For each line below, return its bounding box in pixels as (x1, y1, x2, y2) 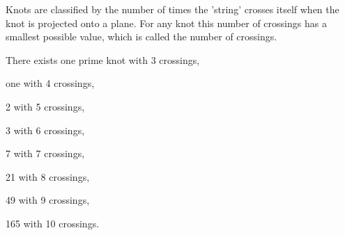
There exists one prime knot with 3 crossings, (6, 52, 200, 67)
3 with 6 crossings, (6, 122, 85, 137)
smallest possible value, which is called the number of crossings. (6, 29, 277, 44)
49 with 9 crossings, (6, 193, 90, 207)
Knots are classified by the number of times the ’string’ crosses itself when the (6, 2, 339, 16)
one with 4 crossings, (6, 76, 95, 90)
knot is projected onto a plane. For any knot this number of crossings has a (6, 15, 327, 30)
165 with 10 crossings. (6, 216, 100, 230)
